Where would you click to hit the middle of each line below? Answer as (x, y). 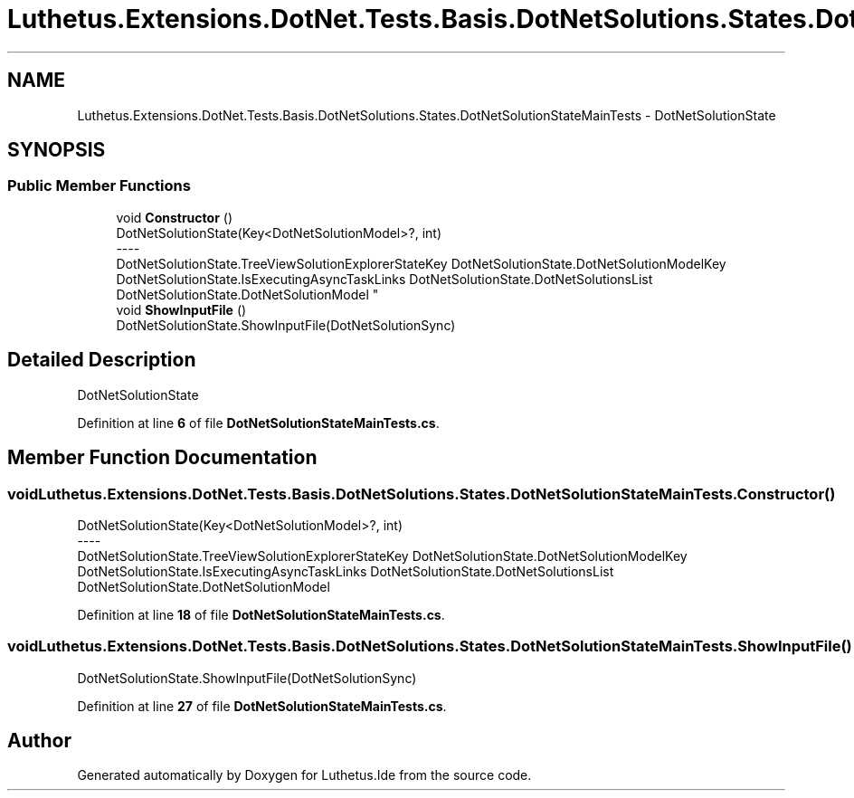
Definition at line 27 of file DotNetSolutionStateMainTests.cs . (262, 706)
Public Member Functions (99, 186)
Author (39, 741)
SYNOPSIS (57, 150)
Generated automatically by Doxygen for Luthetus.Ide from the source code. (304, 775)
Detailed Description (102, 360)
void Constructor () (174, 217)
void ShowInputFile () (181, 309)
